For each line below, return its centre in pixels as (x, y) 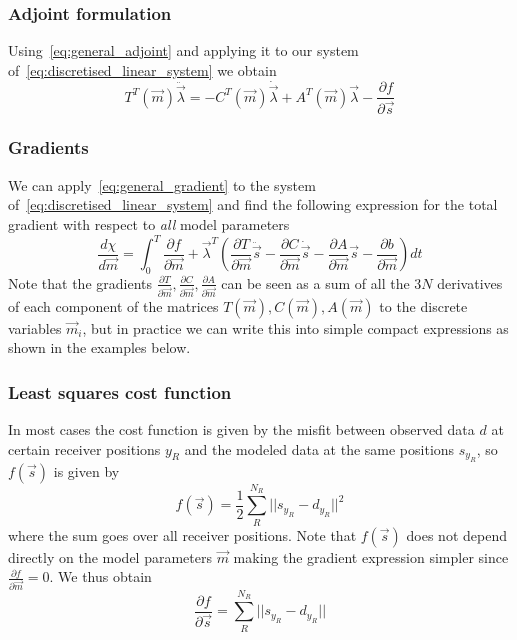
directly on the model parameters (110, 556)
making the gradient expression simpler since (371, 556)
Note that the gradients (80, 282)
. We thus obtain (100, 576)
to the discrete (423, 305)
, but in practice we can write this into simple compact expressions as (295, 327)
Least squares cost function (120, 391)
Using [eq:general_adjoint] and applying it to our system (183, 50)
